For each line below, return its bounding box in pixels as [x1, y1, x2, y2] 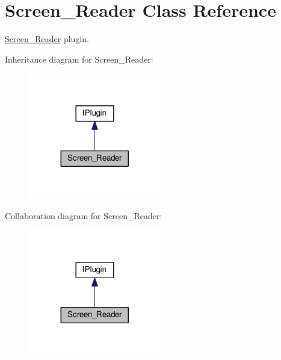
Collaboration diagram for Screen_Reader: [5, 209, 162, 222]
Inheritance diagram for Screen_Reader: [5, 52, 153, 65]
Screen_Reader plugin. [5, 33, 89, 45]
